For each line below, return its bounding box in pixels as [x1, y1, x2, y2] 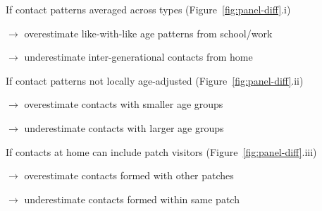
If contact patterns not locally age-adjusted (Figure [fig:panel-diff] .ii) [6, 73, 304, 88]
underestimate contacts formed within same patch [24, 191, 240, 206]
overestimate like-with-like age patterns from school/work [24, 25, 273, 40]
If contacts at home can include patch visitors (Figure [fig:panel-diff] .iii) [6, 144, 317, 159]
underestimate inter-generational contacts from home [24, 49, 253, 64]
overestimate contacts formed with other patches [24, 168, 234, 183]
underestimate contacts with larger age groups [24, 120, 224, 135]
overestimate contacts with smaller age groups [24, 97, 223, 111]
